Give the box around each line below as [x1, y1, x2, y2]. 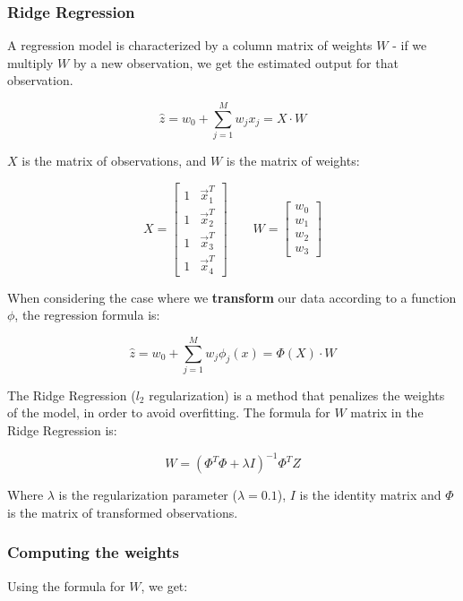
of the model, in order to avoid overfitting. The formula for [7, 403, 330, 422]
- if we [392, 36, 427, 55]
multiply [7, 53, 54, 72]
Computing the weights [7, 541, 179, 563]
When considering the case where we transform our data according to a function [7, 288, 457, 306]
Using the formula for [7, 576, 125, 595]
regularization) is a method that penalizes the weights [149, 385, 445, 404]
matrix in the [350, 403, 424, 422]
